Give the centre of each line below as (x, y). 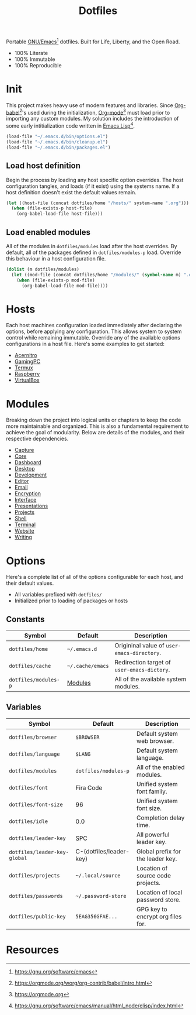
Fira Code (89, 787)
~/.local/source (98, 875)
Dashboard (28, 462)
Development (31, 475)
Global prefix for (159, 851)
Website (24, 531)
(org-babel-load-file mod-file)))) (65, 286)
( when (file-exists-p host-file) (52, 208)
